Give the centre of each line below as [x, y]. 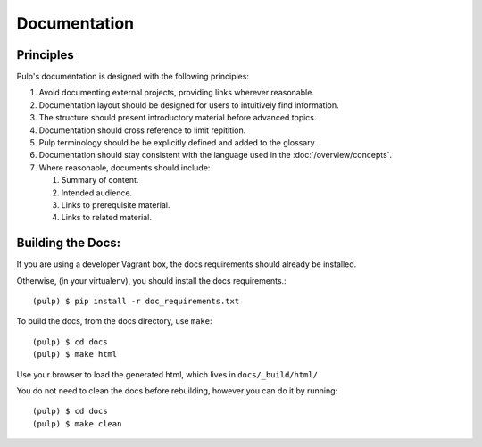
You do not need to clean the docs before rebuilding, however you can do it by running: [177, 391]
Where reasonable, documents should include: [125, 167]
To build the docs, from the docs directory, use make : [115, 321]
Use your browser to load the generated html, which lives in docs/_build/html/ [167, 374]
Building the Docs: [69, 243]
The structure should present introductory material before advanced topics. [178, 118]
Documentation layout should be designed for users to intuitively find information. [189, 105]
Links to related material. [106, 218]
